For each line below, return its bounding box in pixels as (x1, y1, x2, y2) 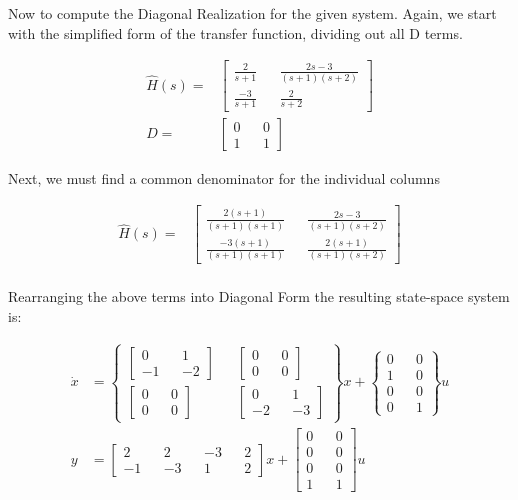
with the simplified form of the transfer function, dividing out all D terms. (8, 22, 463, 43)
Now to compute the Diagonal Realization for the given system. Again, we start (8, 3, 497, 23)
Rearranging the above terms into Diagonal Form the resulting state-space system (8, 286, 510, 307)
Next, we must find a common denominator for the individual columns (8, 167, 440, 188)
